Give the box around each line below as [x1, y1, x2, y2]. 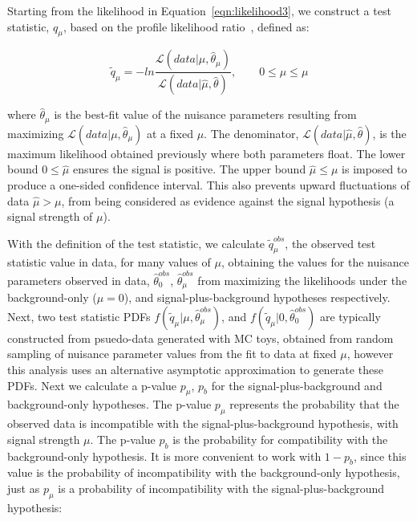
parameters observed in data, [7, 271, 150, 288]
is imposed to [342, 161, 407, 177]
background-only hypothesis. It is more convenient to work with [7, 447, 322, 464]
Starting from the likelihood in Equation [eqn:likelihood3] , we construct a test [7, 2, 391, 18]
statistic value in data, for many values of [7, 254, 211, 271]
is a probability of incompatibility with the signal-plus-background [58, 480, 385, 496]
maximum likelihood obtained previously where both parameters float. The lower [7, 144, 406, 161]
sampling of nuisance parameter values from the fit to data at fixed [7, 345, 337, 362]
